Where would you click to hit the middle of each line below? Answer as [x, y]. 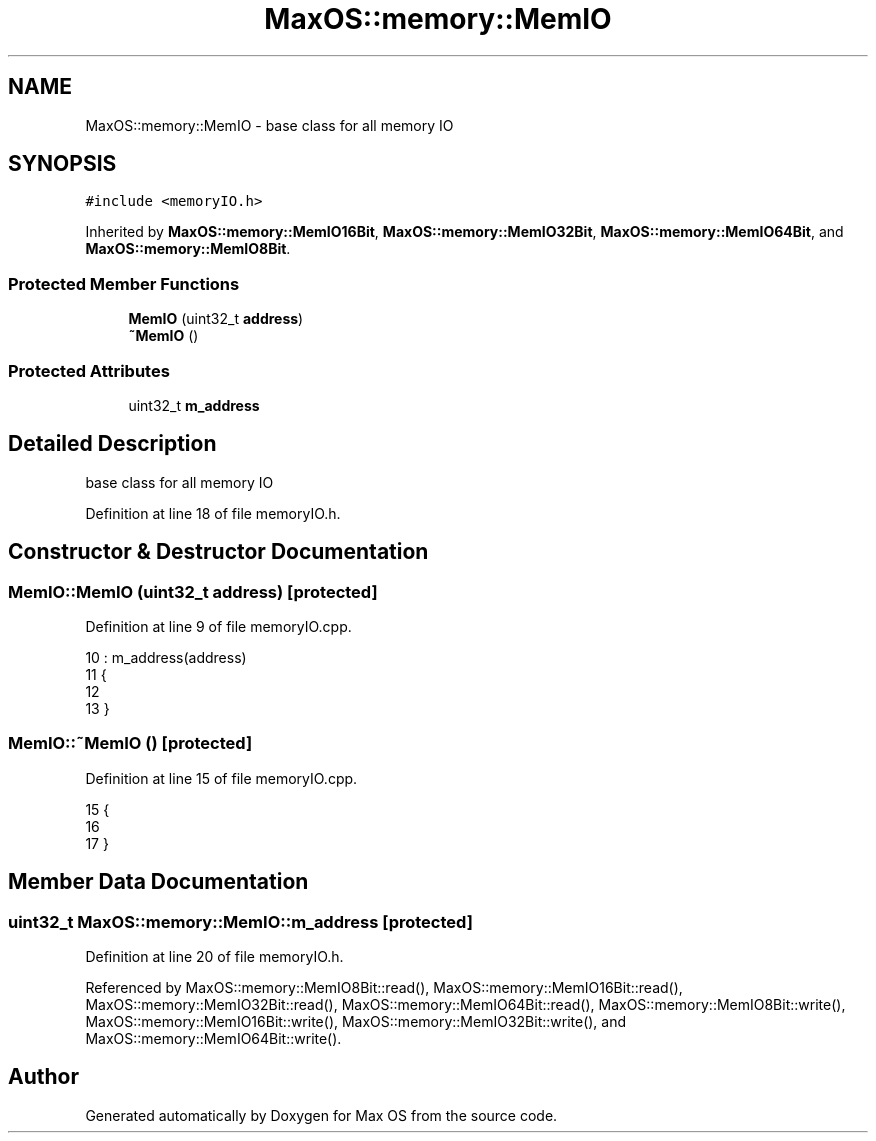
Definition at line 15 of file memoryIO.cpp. [221, 778]
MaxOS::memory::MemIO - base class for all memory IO [269, 125]
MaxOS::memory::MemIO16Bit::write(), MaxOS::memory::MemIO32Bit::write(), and [356, 1021]
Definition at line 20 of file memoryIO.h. [214, 956]
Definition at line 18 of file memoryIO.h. [213, 513]
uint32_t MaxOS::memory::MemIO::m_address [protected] [240, 921]
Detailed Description [112, 444]
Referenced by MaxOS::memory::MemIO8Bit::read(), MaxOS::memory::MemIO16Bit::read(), [384, 987]
